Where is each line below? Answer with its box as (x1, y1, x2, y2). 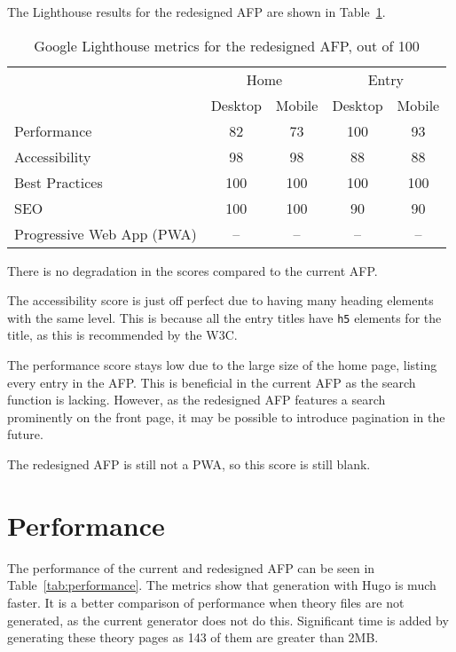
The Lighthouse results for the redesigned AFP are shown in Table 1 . (7, 3, 386, 20)
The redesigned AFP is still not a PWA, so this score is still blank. (7, 455, 371, 473)
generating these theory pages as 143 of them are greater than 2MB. (7, 628, 379, 647)
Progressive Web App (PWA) (14, 223, 197, 244)
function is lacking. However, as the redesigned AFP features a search (7, 390, 386, 409)
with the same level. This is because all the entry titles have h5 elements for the (7, 308, 442, 326)
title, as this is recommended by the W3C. (7, 326, 238, 344)
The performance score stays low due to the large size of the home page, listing (7, 356, 437, 374)
